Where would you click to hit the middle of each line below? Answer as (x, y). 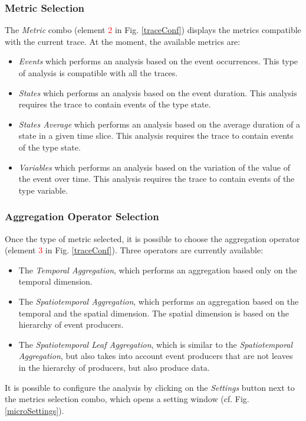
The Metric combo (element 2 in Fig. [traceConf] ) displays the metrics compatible (153, 30)
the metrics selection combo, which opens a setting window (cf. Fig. (127, 399)
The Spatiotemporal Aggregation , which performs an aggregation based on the (159, 301)
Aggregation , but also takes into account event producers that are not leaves (156, 356)
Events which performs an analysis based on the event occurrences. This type (158, 61)
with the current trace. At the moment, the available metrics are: (123, 41)
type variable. (43, 190)
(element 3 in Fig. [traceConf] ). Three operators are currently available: (134, 250)
